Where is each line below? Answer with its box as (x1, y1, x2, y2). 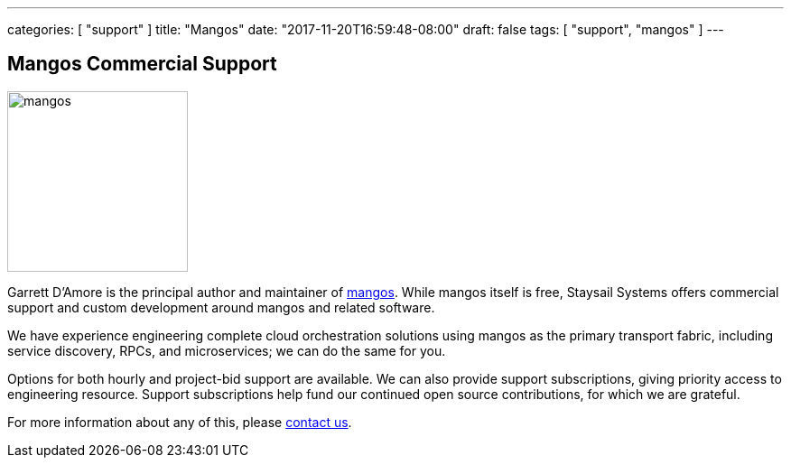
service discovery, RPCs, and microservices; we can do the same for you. (7, 342, 446, 358)
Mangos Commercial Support (7, 52, 277, 76)
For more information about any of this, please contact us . (7, 414, 352, 430)
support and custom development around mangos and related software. (7, 299, 435, 315)
